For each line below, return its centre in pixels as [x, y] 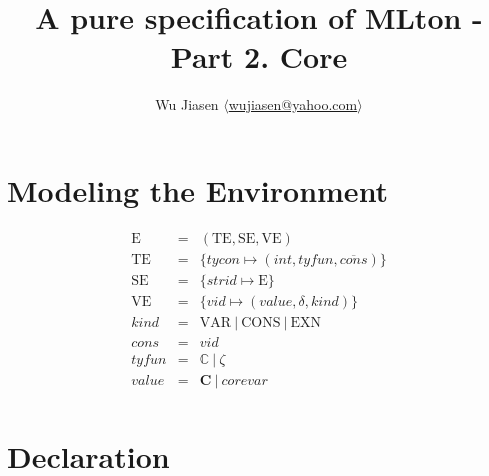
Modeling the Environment [198, 189]
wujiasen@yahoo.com [293, 104]
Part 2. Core [259, 56]
